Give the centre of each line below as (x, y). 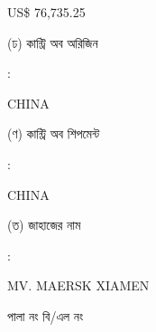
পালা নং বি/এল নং (46, 315)
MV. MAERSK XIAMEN (78, 285)
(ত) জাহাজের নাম (44, 225)
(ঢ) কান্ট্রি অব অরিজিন (53, 42)
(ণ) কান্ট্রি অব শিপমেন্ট (54, 133)
